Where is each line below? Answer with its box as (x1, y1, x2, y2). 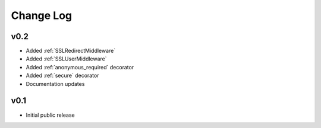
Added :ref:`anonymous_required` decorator (26, 63, 134, 71)
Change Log (11, 9, 73, 22)
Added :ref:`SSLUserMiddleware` (26, 55, 107, 62)
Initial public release (26, 111, 75, 119)
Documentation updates (26, 80, 85, 87)
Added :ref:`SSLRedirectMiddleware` (26, 47, 116, 55)
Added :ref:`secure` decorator (26, 72, 99, 79)
